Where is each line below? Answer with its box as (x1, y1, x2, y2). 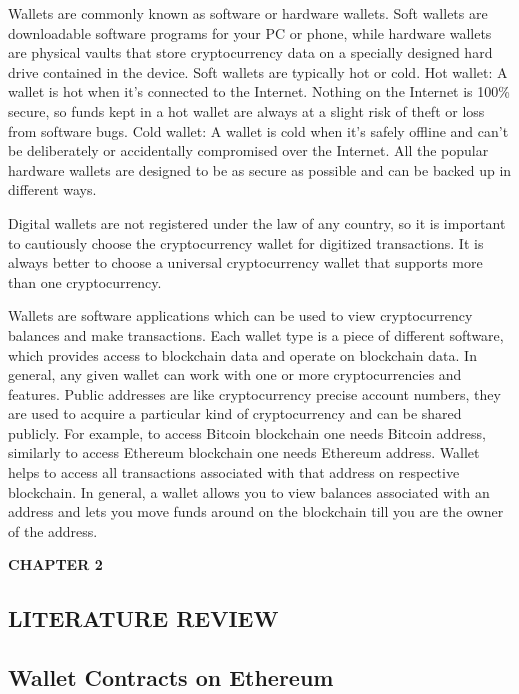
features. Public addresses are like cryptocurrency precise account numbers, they (8, 383, 501, 404)
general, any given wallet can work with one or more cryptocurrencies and (8, 364, 462, 385)
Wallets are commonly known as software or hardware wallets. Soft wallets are (8, 3, 488, 23)
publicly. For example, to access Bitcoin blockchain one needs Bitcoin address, (8, 422, 486, 443)
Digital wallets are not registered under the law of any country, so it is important (8, 212, 506, 233)
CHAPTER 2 (8, 554, 103, 575)
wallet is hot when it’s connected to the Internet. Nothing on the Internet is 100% (8, 81, 510, 102)
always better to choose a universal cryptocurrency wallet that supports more (8, 252, 483, 273)
